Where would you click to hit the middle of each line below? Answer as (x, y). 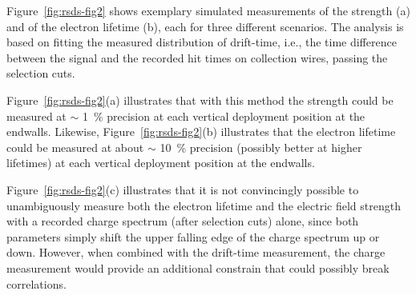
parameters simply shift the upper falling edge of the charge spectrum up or (193, 236)
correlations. (36, 283)
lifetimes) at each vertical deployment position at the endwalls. (161, 163)
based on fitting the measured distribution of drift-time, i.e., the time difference (202, 42)
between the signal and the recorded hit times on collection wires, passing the (197, 57)
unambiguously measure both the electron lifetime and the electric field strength (204, 205)
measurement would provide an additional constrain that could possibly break (198, 267)
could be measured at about (75, 147)
